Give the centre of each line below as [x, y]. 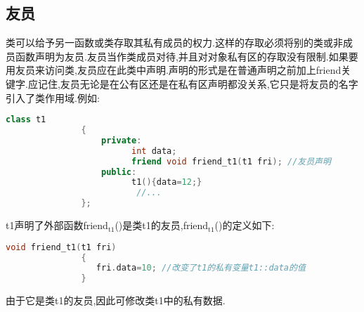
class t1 [26, 120]
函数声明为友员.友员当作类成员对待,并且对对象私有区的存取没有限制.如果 [182, 56]
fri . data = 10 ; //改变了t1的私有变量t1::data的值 [201, 268]
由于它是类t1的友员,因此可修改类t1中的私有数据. [116, 300]
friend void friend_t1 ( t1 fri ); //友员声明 [231, 161]
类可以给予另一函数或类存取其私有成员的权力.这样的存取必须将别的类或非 [174, 43]
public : [119, 172]
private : [122, 140]
